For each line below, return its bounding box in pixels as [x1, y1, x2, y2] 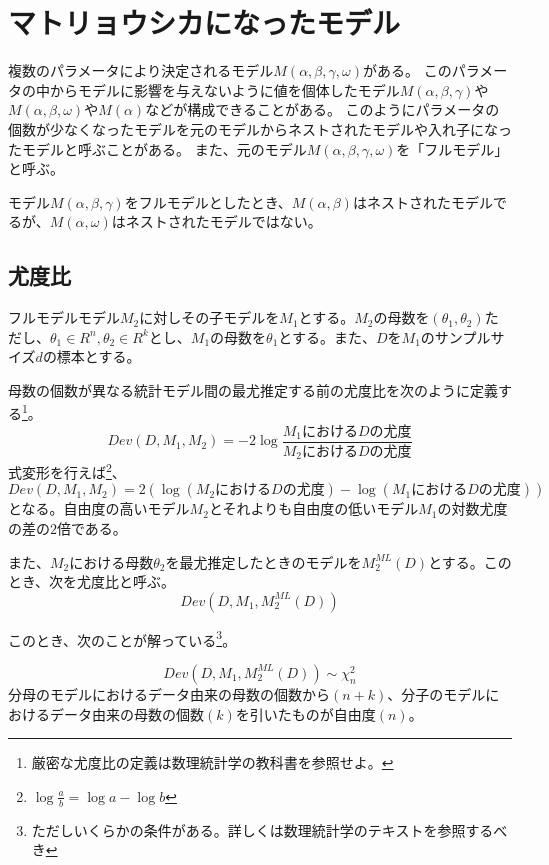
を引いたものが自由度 [235, 703, 376, 724]
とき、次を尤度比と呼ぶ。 [8, 571, 176, 592]
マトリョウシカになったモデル [8, 2, 401, 43]
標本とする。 [56, 346, 141, 367]
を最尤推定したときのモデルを [165, 551, 362, 572]
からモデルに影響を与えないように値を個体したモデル [49, 79, 400, 100]
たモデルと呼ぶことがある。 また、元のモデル [8, 138, 307, 159]
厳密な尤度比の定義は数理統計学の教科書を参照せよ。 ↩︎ [31, 752, 394, 773]
